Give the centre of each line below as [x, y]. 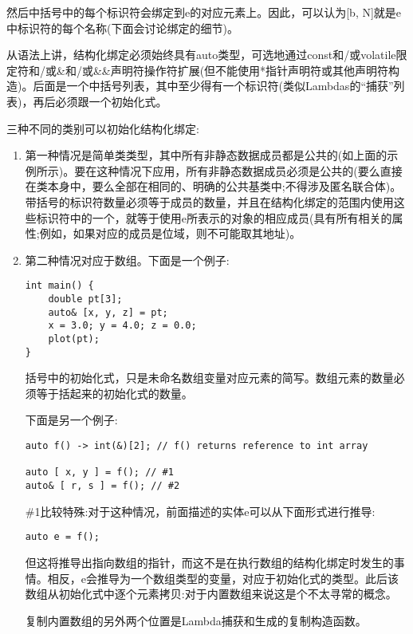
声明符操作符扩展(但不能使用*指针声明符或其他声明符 [250, 70]
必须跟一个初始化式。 [111, 101]
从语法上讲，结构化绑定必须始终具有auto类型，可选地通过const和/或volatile [201, 55]
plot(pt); [74, 339]
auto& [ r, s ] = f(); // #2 [102, 486]
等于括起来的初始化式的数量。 [114, 393]
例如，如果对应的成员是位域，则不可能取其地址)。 [170, 233]
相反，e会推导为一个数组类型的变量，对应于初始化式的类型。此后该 [223, 578]
